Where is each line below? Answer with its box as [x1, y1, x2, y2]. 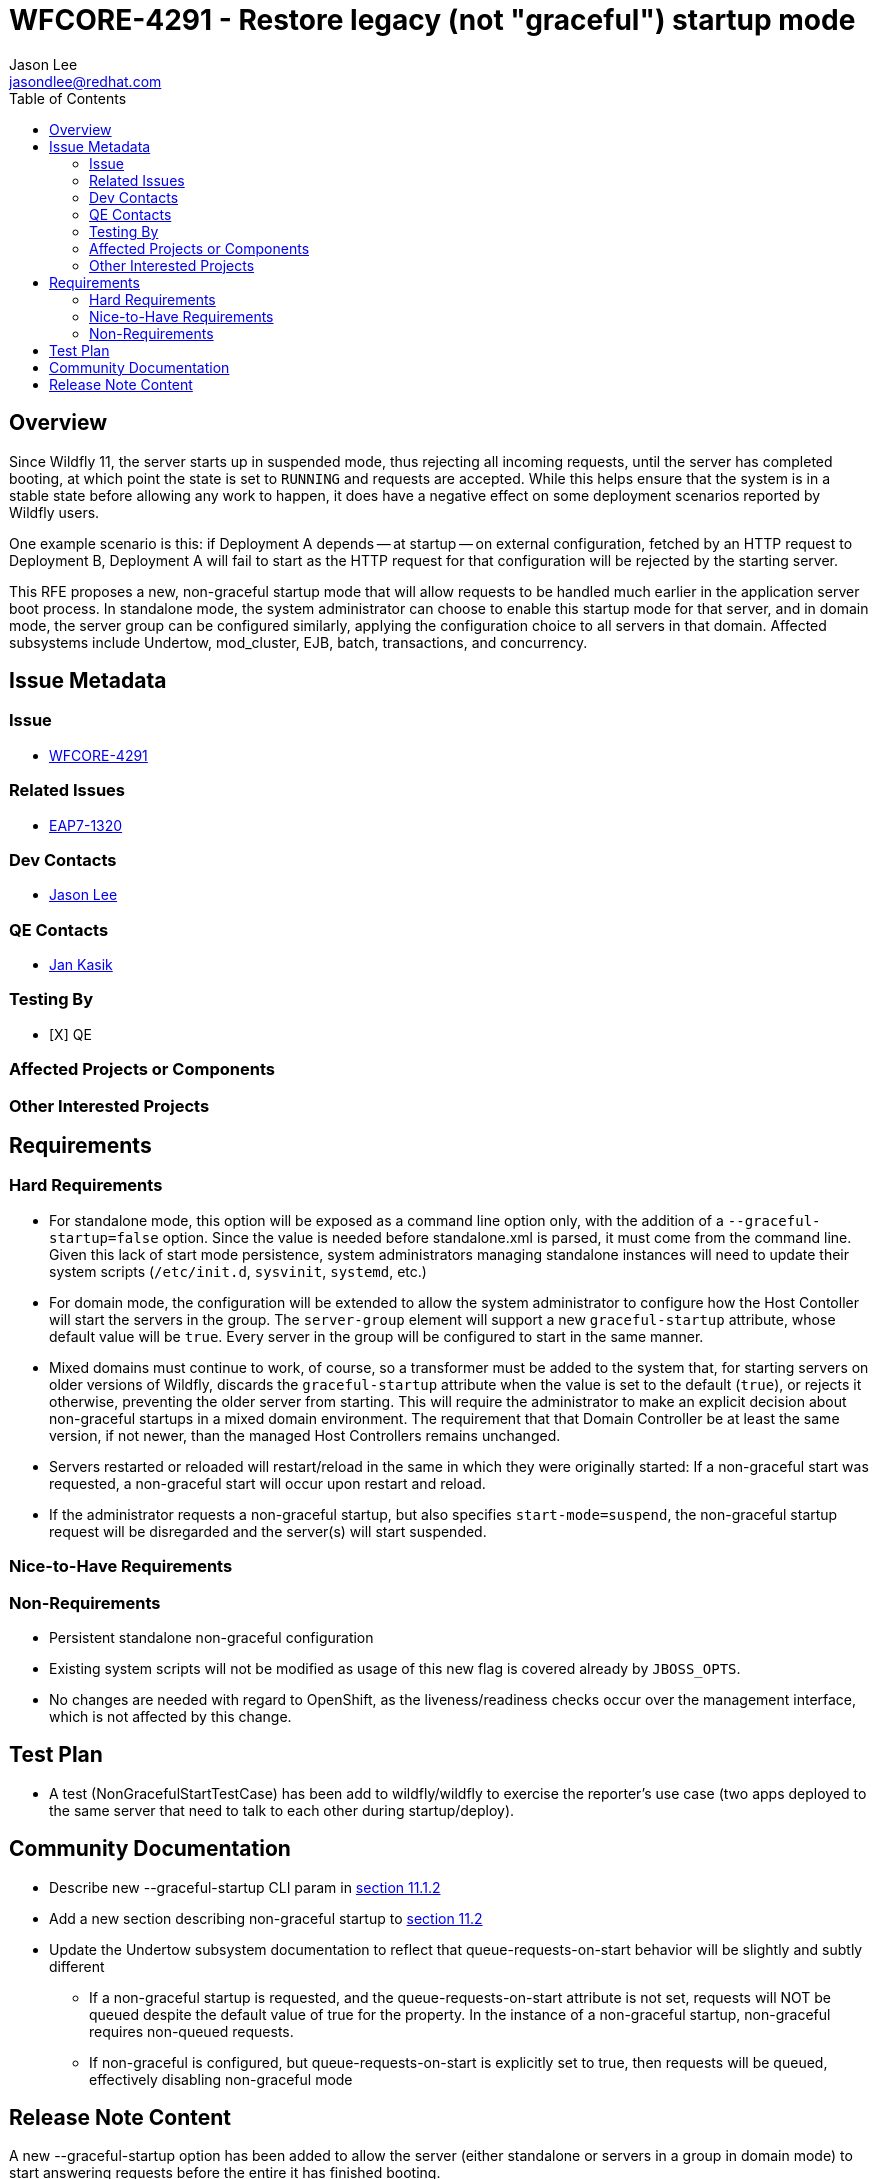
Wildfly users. [9, 503, 100, 521]
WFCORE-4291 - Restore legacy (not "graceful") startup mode [9, 3, 856, 37]
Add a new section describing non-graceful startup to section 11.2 [49, 1909, 483, 1927]
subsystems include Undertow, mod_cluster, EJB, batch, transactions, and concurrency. [9, 633, 588, 651]
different [49, 1957, 105, 1975]
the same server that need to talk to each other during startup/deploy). [49, 1801, 515, 1819]
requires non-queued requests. [89, 2022, 294, 2040]
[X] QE [49, 1025, 92, 1043]
